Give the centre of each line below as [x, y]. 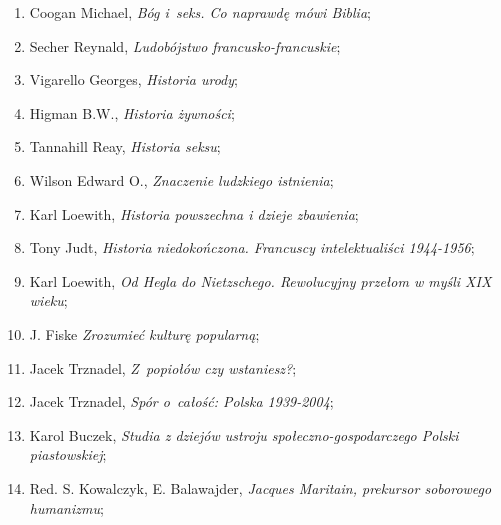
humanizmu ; [66, 507]
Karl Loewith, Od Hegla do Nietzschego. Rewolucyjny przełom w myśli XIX [260, 280]
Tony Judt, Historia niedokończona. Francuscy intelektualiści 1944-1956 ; [252, 247]
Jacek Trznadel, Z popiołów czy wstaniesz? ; [163, 367]
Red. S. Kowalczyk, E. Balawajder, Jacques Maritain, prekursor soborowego [260, 487]
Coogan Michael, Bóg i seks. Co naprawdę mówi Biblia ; [200, 12]
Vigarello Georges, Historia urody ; [133, 79]
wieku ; [48, 300]
